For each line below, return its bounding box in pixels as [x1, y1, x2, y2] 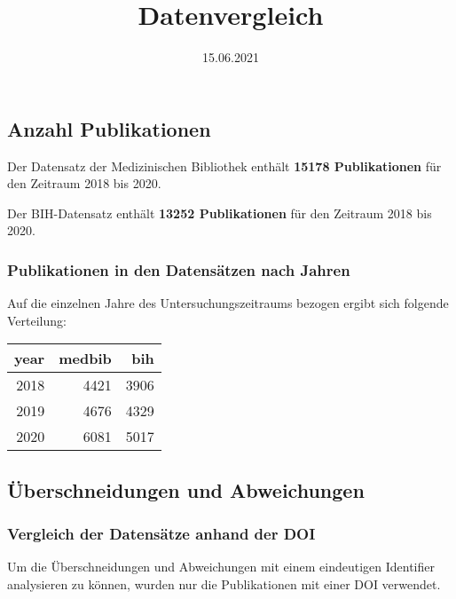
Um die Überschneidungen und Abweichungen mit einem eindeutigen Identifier [7, 557, 436, 576]
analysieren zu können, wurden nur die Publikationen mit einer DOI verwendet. [7, 574, 441, 593]
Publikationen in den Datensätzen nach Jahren [7, 258, 350, 280]
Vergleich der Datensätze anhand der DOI [7, 523, 316, 545]
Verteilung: [7, 311, 67, 329]
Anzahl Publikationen [7, 114, 211, 142]
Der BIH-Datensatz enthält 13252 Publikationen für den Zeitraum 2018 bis [7, 203, 432, 222]
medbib [59, 348, 112, 369]
